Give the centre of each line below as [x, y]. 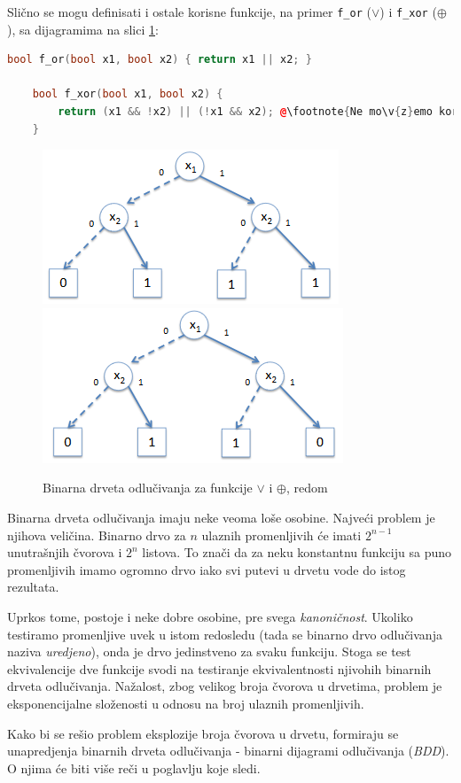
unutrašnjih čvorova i [65, 552]
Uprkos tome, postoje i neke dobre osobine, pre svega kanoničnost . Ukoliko [210, 616]
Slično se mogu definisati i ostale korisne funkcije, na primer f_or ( [189, 12]
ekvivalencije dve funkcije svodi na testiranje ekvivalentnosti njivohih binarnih [219, 668]
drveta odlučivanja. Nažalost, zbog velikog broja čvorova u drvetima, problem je [225, 686]
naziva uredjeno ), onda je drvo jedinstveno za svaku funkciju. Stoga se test [209, 651]
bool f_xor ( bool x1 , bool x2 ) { [128, 94]
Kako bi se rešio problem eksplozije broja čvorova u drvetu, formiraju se [203, 733]
